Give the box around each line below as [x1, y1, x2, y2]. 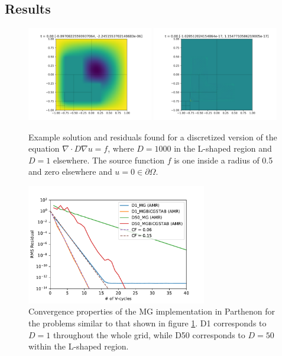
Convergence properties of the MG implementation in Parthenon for [28, 305, 275, 317]
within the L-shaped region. [28, 340, 129, 352]
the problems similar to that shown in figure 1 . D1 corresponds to [28, 317, 267, 329]
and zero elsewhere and [28, 165, 112, 178]
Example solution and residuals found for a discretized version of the [28, 130, 277, 143]
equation [28, 142, 60, 155]
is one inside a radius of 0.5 [174, 153, 273, 166]
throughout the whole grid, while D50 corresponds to [53, 328, 245, 341]
